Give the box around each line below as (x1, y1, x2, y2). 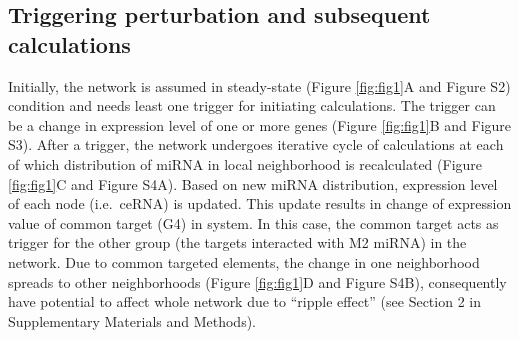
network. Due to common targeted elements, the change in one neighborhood (8, 251, 480, 272)
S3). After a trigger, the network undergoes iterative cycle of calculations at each (8, 134, 504, 155)
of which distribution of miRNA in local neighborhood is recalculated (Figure (8, 153, 483, 174)
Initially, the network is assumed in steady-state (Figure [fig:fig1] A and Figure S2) (8, 75, 511, 96)
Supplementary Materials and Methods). (8, 310, 256, 331)
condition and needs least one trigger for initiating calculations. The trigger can (8, 95, 496, 116)
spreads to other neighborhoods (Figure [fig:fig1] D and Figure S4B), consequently (8, 271, 507, 292)
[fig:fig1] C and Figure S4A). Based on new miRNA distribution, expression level (8, 173, 498, 194)
